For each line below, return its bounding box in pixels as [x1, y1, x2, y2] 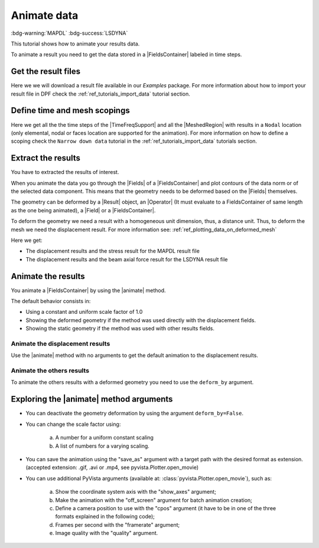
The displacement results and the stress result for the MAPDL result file [25, 248, 200, 255]
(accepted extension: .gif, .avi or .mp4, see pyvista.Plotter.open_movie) [25, 464, 199, 471]
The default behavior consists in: [11, 298, 91, 305]
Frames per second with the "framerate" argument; [55, 521, 180, 528]
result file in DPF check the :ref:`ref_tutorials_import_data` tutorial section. [11, 90, 190, 97]
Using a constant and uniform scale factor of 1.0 [25, 309, 143, 316]
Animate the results [11, 271, 85, 281]
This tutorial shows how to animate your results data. [11, 40, 140, 47]
